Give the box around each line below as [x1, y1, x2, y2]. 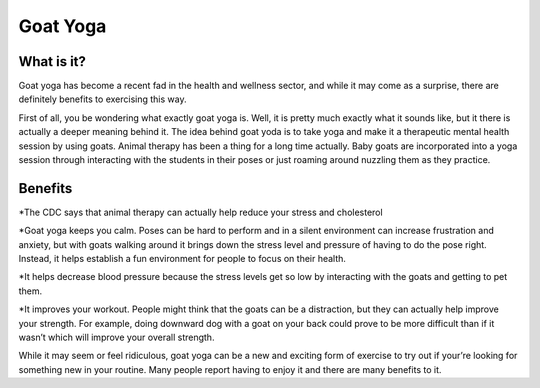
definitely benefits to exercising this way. [18, 93, 187, 105]
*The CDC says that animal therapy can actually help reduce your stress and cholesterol [18, 206, 384, 218]
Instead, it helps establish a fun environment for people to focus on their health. [18, 253, 347, 265]
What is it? [18, 53, 87, 70]
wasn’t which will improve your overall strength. [18, 331, 215, 344]
